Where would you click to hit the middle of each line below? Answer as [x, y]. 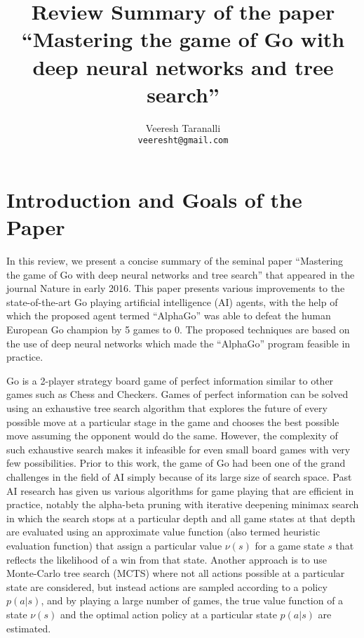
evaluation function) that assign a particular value [114, 545]
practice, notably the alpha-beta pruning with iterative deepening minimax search [183, 504]
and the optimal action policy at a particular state [168, 614]
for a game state [290, 545]
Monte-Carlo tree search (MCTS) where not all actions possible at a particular [176, 573]
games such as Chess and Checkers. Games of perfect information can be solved [177, 394]
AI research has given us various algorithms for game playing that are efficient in [180, 490]
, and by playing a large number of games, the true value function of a [192, 600]
